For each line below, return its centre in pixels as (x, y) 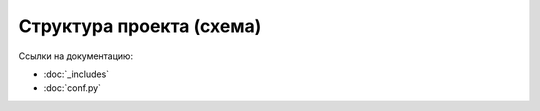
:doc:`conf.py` (72, 88)
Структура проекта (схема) (140, 26)
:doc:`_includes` (76, 74)
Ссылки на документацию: (76, 56)
